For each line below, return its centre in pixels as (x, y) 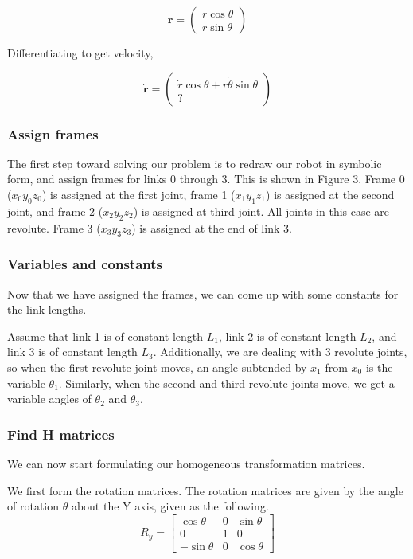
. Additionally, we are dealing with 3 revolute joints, (280, 352)
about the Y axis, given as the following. (170, 506)
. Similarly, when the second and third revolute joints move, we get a (226, 383)
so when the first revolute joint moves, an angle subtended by (157, 367)
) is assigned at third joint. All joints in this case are (261, 211)
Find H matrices (61, 434)
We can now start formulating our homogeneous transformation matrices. (186, 463)
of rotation (33, 506)
